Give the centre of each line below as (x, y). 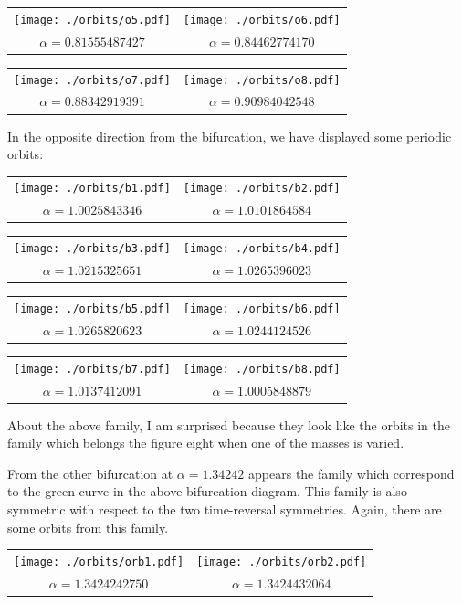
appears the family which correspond (352, 473)
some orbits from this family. (88, 527)
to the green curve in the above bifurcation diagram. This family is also (207, 491)
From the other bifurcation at (90, 473)
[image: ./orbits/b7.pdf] (92, 369)
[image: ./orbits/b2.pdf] (262, 189)
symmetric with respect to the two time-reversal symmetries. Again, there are (225, 509)
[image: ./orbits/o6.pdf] (262, 20)
